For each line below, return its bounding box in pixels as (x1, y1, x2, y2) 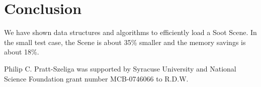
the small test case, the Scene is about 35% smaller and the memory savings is (4, 36, 246, 47)
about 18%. (4, 46, 39, 57)
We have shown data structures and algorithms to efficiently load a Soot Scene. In (4, 27, 257, 37)
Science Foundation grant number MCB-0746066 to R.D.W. (4, 73, 189, 83)
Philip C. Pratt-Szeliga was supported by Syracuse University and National (4, 63, 236, 73)
